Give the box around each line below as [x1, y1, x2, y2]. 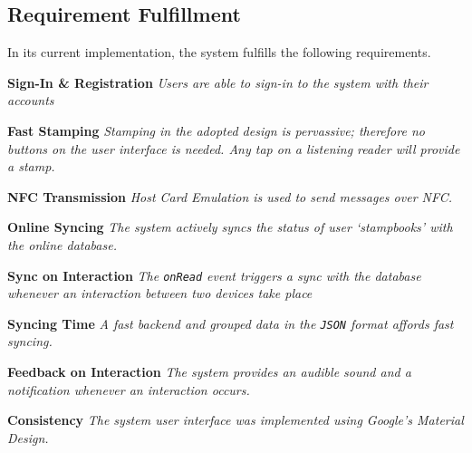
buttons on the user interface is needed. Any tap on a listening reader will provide [7, 139, 460, 158]
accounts [7, 91, 54, 110]
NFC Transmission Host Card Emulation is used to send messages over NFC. [7, 187, 453, 206]
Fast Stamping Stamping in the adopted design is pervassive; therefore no [7, 120, 425, 140]
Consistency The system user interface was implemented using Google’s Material [7, 410, 464, 429]
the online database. [7, 235, 117, 254]
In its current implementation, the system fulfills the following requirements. [7, 43, 431, 62]
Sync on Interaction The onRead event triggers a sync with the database [7, 265, 421, 284]
